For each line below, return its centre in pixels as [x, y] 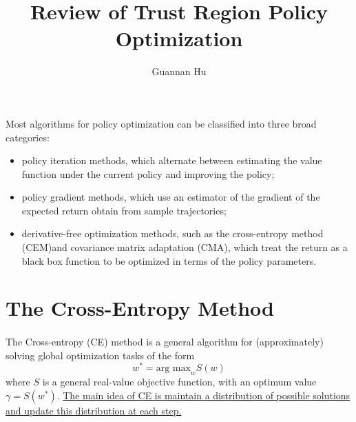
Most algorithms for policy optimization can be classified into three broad [161, 123]
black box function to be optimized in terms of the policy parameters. [169, 260]
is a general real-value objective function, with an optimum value [179, 382]
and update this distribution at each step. [94, 410]
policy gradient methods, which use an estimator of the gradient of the [171, 197]
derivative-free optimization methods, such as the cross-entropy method [172, 233]
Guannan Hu [179, 71]
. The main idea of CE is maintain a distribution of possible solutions [203, 395]
